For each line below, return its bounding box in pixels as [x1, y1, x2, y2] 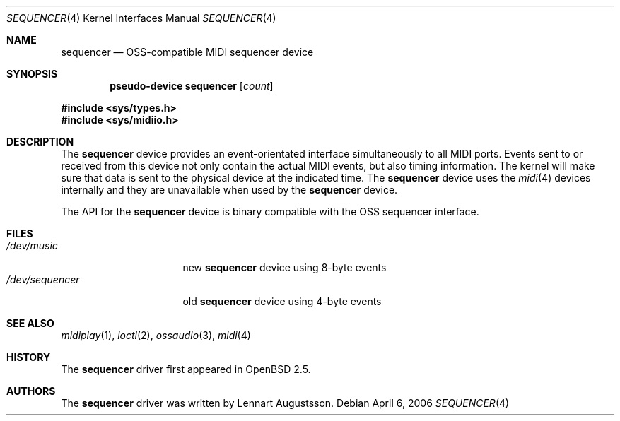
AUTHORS [6, 385, 56, 397]
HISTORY [6, 351, 51, 363]
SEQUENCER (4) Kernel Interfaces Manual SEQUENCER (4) [6, 12, 276, 24]
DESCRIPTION [6, 136, 74, 148]
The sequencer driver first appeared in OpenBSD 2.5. [61, 363, 311, 375]
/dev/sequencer [6, 273, 80, 285]
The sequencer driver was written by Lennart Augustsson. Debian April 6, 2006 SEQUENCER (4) [61, 397, 510, 409]
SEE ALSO [6, 317, 54, 329]
